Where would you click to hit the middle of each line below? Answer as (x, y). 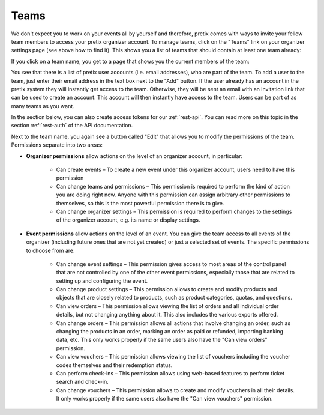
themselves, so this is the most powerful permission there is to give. (140, 203)
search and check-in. (82, 382)
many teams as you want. (43, 106)
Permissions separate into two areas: (57, 145)
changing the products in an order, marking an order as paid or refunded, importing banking (170, 332)
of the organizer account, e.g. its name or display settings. (128, 220)
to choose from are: (50, 250)
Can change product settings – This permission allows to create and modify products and (166, 289)
